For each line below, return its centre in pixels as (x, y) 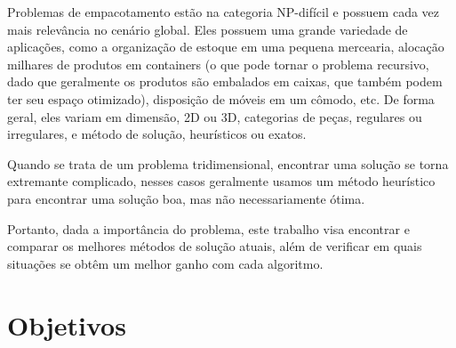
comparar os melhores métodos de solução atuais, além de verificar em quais (215, 246)
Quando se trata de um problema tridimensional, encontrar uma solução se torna (228, 163)
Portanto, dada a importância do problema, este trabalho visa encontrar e (208, 228)
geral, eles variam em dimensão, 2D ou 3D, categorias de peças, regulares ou (215, 116)
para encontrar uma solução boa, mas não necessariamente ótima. (186, 198)
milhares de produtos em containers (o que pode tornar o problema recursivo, (218, 64)
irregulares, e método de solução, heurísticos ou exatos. (157, 134)
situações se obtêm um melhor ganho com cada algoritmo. (165, 263)
